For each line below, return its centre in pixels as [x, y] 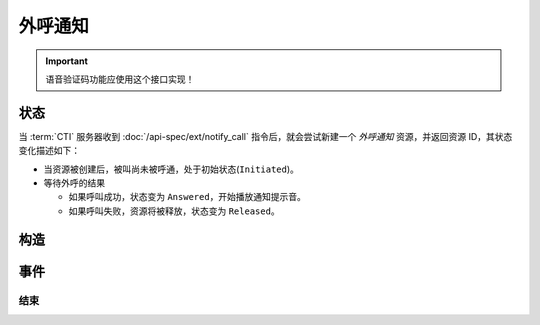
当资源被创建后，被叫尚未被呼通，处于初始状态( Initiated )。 [171, 169]
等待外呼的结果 [74, 183]
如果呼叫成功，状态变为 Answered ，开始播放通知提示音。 [187, 197]
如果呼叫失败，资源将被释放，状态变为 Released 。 [174, 211]
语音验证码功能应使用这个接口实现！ [120, 79]
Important [67, 61]
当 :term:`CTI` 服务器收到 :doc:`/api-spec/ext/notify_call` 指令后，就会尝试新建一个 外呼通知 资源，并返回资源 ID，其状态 [265, 136]
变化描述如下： [49, 151]
